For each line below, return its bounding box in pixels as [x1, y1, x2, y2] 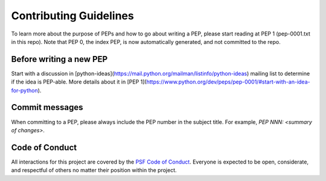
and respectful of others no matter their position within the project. [11, 167, 177, 174]
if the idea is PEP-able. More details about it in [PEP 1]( [11, 78, 147, 85]
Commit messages [11, 102, 84, 112]
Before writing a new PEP [11, 54, 108, 64]
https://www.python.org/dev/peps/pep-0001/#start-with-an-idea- [146, 78, 310, 85]
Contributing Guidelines [11, 9, 134, 22]
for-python [11, 87, 39, 94]
